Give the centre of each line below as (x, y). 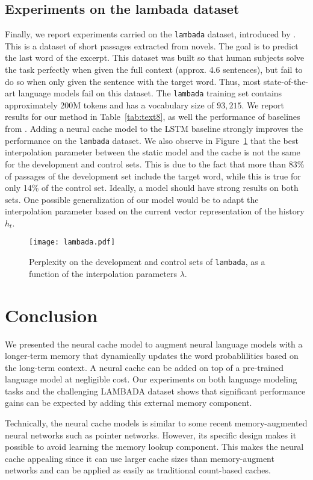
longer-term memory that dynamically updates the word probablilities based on (152, 356)
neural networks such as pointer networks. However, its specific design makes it (151, 435)
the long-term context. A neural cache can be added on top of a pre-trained (144, 367)
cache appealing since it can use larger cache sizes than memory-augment (140, 458)
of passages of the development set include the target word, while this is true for (153, 176)
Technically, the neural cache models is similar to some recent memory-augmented (156, 423)
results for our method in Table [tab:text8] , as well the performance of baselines (153, 117)
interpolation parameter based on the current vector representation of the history (155, 211)
